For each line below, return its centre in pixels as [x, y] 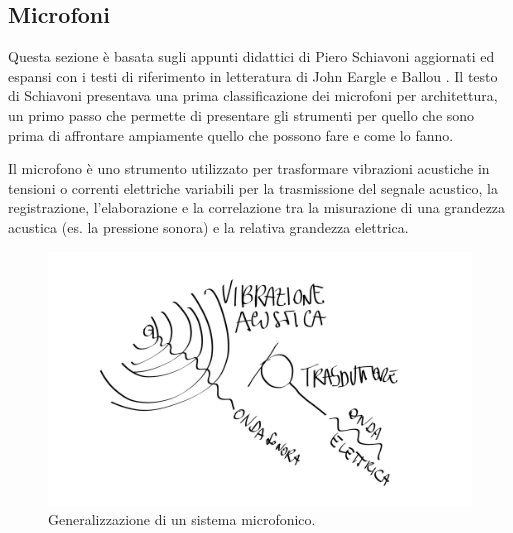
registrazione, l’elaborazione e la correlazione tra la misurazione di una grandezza [257, 207]
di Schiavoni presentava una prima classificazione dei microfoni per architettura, [253, 95]
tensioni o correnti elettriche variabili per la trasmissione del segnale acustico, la [253, 187]
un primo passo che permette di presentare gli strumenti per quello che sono [241, 114]
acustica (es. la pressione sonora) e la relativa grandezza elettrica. [208, 226]
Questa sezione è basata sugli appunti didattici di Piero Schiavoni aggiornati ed [251, 56]
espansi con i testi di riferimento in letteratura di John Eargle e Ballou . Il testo [253, 75]
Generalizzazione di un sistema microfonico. [182, 519]
